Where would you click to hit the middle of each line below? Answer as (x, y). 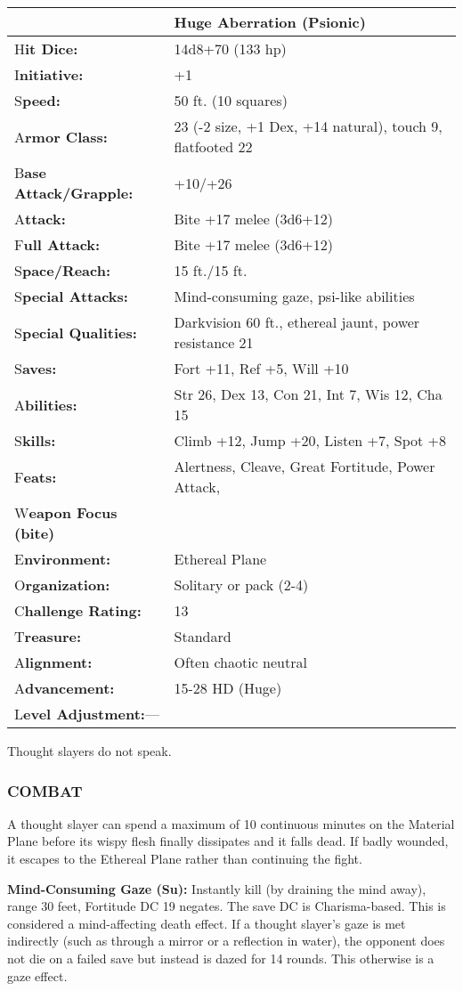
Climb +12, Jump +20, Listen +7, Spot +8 (310, 440)
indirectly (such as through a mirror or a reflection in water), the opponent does (226, 941)
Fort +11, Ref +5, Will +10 (261, 368)
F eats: (36, 476)
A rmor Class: (61, 136)
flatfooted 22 (213, 146)
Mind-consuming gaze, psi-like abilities (294, 296)
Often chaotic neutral (240, 662)
